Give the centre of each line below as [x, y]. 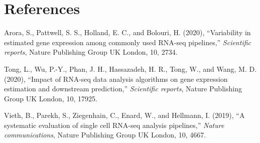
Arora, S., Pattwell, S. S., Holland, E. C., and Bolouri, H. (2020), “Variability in [127, 32]
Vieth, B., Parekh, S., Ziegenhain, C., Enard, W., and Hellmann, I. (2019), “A [124, 115]
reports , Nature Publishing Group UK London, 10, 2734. [91, 52]
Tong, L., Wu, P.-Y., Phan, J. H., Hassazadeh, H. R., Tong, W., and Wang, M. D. [131, 68]
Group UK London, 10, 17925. [51, 98]
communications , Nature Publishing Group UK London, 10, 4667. [105, 135]
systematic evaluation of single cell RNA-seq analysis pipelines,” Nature [114, 125]
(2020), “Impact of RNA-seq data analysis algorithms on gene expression [116, 79]
